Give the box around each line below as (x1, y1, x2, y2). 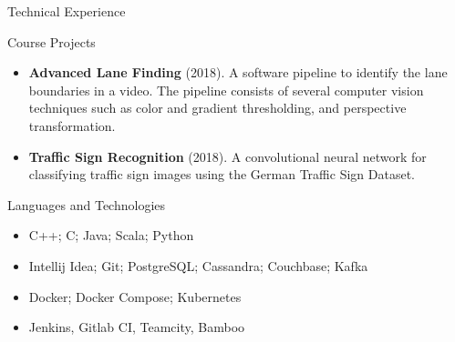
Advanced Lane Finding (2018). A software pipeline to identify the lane (28, 63, 448, 82)
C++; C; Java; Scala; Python (28, 226, 194, 245)
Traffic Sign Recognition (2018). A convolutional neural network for (28, 146, 427, 166)
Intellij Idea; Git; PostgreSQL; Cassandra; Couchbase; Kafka (28, 256, 368, 275)
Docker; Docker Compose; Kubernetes (28, 287, 242, 306)
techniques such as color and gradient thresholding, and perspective (28, 98, 407, 117)
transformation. (28, 116, 116, 135)
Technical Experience (7, 2, 126, 20)
